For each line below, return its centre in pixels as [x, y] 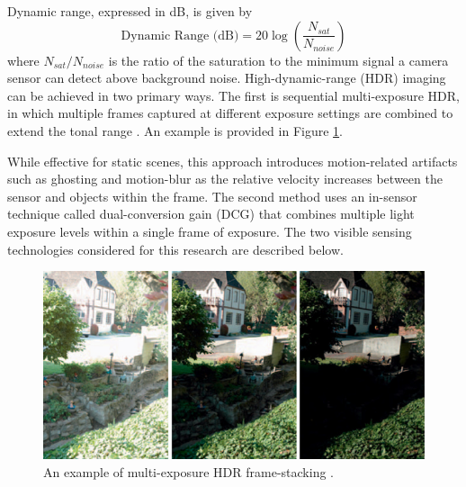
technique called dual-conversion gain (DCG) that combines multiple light [211, 214]
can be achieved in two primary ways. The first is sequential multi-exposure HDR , [233, 95]
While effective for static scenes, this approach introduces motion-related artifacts [233, 161]
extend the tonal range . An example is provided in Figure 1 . [175, 130]
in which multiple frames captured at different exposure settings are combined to [230, 113]
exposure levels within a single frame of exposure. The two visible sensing [210, 231]
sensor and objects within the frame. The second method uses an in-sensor [212, 196]
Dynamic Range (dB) [180, 36]
